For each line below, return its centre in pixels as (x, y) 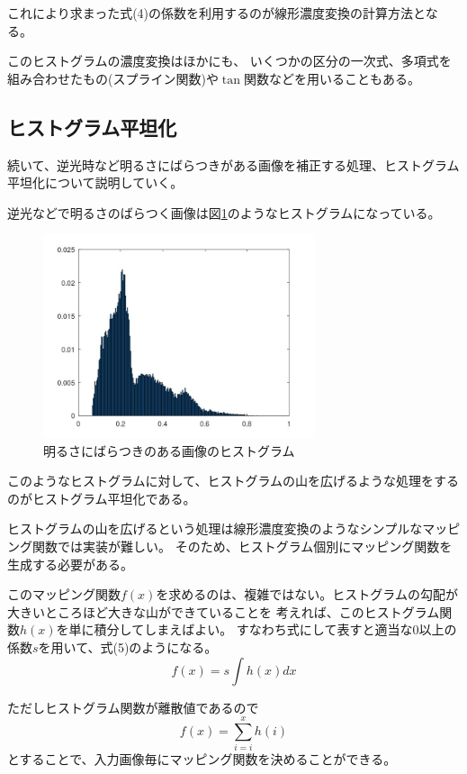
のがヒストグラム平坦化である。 (102, 498)
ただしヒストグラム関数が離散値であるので (133, 707)
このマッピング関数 (64, 594)
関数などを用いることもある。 (332, 78)
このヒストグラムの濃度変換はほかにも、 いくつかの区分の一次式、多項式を (229, 61)
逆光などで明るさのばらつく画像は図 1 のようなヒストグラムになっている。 (224, 212)
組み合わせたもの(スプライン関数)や (113, 78)
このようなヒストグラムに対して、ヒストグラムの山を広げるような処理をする (233, 481)
